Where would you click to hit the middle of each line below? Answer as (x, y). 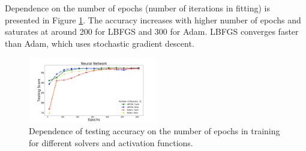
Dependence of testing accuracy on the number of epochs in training (154, 131)
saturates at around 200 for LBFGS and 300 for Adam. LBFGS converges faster (152, 31)
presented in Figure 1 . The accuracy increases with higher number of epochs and (153, 19)
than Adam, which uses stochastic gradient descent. (100, 43)
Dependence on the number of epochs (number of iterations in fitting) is (137, 8)
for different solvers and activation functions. (111, 143)
